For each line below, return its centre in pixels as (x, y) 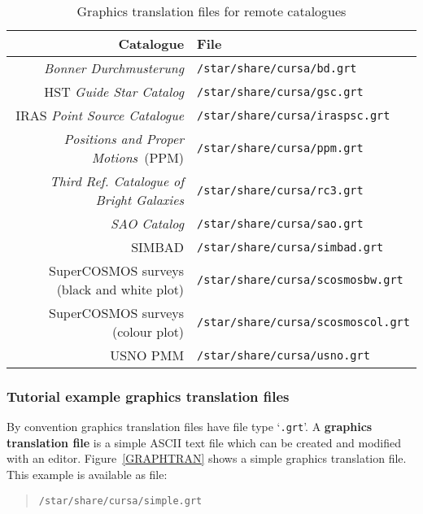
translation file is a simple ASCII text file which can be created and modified (204, 442)
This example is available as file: (87, 475)
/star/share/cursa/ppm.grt (280, 148)
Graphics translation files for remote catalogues (211, 11)
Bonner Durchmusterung (114, 68)
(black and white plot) (120, 289)
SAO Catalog (148, 223)
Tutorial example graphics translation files (148, 396)
